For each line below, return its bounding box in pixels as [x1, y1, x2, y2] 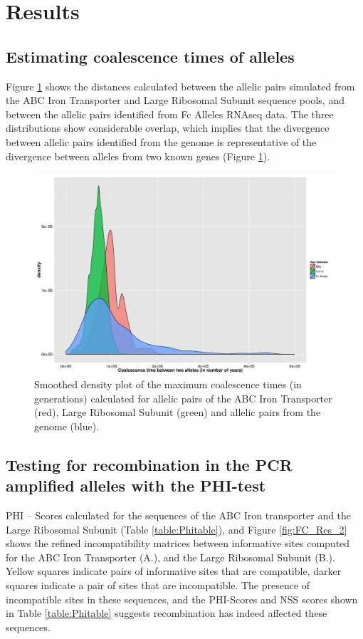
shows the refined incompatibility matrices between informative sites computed [6, 536, 350, 551]
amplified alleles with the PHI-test [6, 474, 266, 497]
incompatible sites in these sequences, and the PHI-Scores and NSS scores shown [6, 591, 358, 606]
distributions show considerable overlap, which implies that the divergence [6, 120, 330, 135]
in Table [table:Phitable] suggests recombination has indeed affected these [6, 606, 327, 620]
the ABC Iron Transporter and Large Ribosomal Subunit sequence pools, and [6, 93, 344, 108]
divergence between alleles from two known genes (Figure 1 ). [6, 148, 270, 163]
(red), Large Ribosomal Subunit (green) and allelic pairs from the [34, 405, 321, 420]
